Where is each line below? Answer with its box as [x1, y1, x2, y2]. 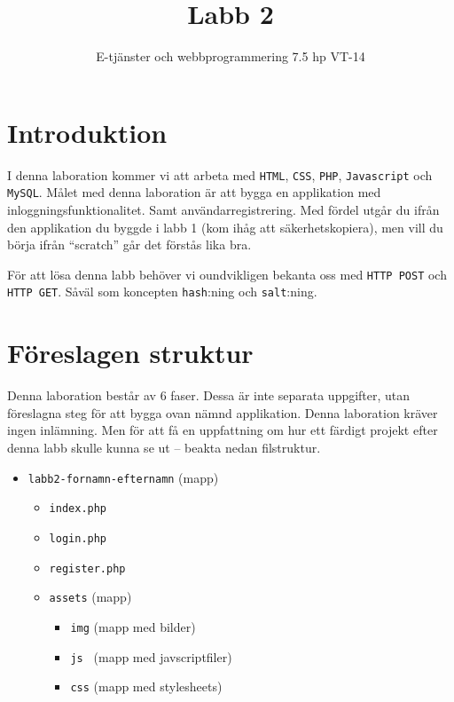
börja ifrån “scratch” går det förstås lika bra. [7, 235, 252, 254]
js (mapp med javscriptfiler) [70, 647, 232, 666]
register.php [49, 562, 126, 575]
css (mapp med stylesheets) [70, 677, 223, 696]
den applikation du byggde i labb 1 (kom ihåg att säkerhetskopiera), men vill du [7, 217, 443, 236]
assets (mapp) [49, 588, 132, 606]
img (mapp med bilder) [70, 617, 196, 635]
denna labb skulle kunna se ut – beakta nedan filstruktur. [7, 438, 321, 456]
